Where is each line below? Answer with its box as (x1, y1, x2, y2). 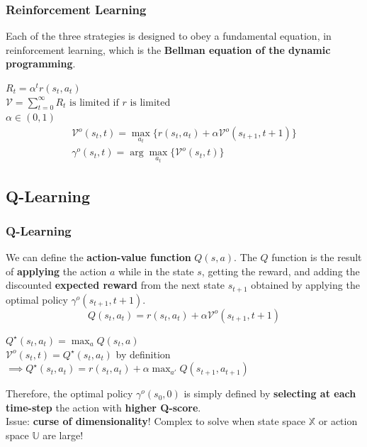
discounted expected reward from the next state (6, 277, 225, 292)
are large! (43, 427, 84, 442)
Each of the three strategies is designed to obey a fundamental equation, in (6, 28, 332, 43)
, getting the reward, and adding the (201, 263, 360, 278)
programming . (6, 56, 76, 71)
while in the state (118, 263, 194, 278)
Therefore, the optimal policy (6, 386, 133, 401)
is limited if (69, 97, 119, 108)
